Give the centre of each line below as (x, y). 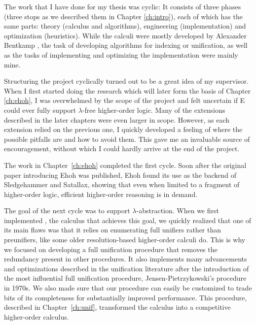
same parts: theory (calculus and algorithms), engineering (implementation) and (125, 26)
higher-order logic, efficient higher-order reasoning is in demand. (101, 194)
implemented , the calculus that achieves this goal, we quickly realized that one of (128, 220)
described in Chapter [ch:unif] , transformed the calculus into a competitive (117, 307)
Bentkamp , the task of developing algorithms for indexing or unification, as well (126, 45)
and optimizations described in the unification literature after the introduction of (127, 268)
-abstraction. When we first (178, 211)
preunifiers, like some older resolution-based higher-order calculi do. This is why (125, 240)
